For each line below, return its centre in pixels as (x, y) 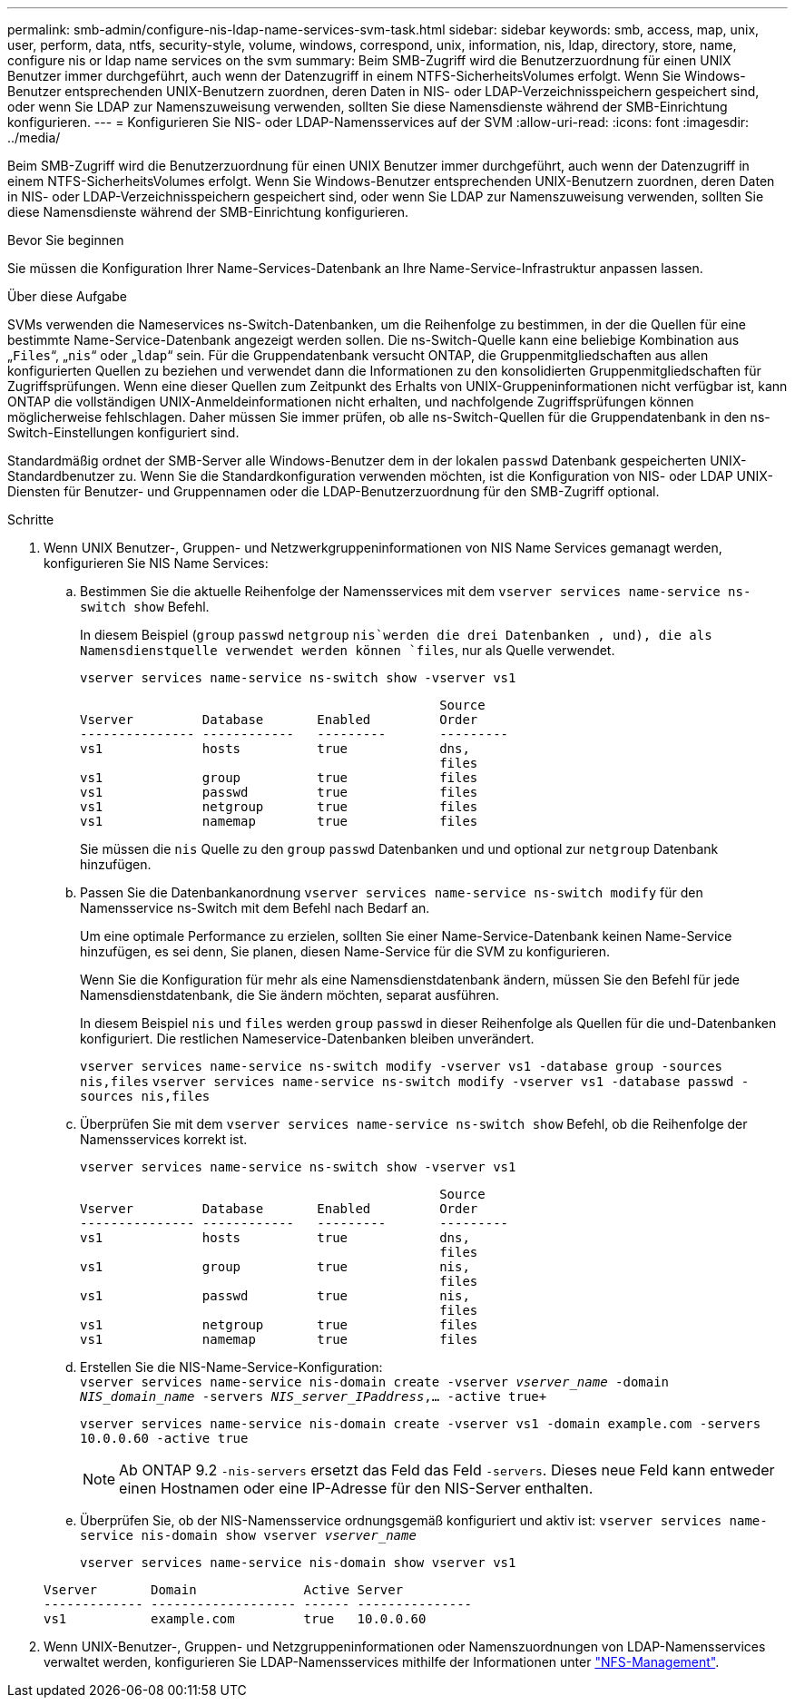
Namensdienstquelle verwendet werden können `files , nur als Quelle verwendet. (348, 650)
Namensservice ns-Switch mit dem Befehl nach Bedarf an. (255, 908)
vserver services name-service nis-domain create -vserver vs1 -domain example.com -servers (421, 1424)
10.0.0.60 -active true (164, 1438)
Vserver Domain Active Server (224, 1590)
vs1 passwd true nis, (275, 1296)
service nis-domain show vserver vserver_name (248, 1535)
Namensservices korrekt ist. (164, 1139)
